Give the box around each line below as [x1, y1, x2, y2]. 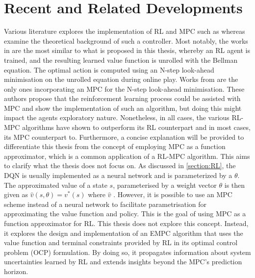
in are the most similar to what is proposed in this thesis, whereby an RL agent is [4, 45, 251, 55]
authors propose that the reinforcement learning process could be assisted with [4, 93, 241, 103]
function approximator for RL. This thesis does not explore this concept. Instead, [4, 218, 249, 228]
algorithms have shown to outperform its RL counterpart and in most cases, [22, 122, 251, 132]
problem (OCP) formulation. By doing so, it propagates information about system [4, 247, 251, 257]
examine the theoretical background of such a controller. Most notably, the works [4, 35, 248, 46]
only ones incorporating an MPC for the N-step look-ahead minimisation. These [4, 83, 245, 94]
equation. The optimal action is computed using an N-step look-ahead [4, 64, 214, 75]
